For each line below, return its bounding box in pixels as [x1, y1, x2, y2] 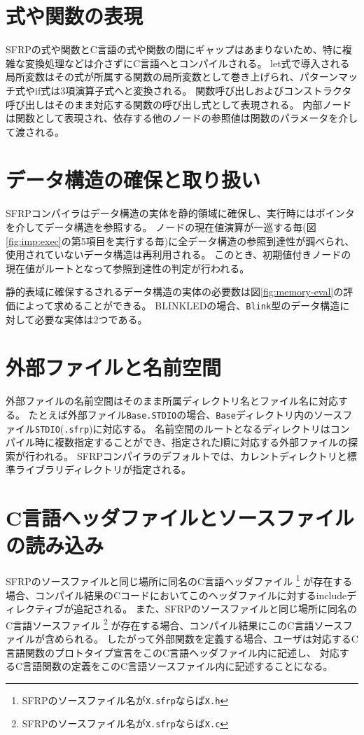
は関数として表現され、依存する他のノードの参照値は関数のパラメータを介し [6, 111, 358, 125]
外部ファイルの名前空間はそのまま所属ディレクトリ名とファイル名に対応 [6, 393, 339, 408]
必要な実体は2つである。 [34, 311, 148, 326]
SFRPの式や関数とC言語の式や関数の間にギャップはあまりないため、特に [6, 42, 342, 57]
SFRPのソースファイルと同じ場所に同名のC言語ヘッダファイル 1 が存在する [6, 572, 353, 588]
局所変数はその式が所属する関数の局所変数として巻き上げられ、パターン [6, 69, 339, 84]
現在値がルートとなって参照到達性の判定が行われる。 [6, 260, 250, 275]
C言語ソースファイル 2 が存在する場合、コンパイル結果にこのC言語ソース [6, 615, 343, 632]
